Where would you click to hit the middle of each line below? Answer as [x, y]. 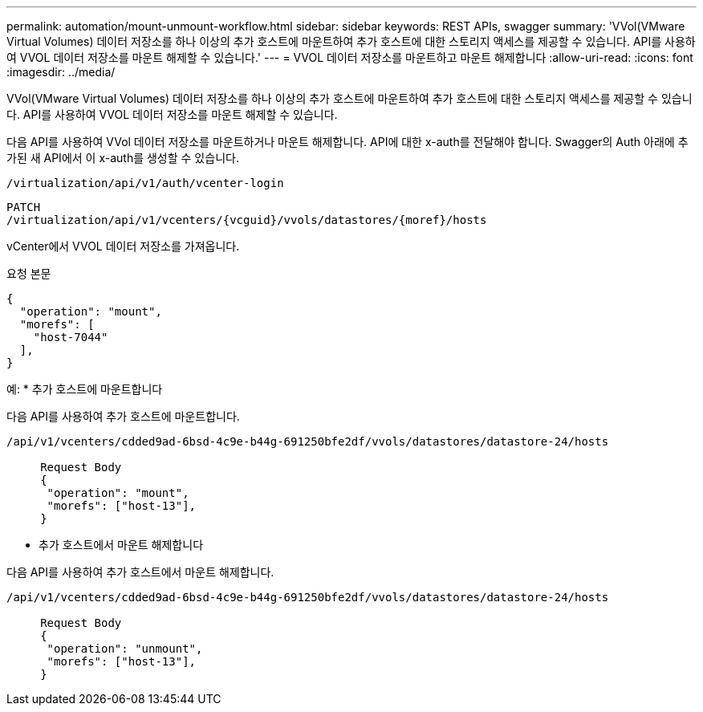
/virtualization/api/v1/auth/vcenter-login [145, 183]
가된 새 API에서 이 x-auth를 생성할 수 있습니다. [123, 158]
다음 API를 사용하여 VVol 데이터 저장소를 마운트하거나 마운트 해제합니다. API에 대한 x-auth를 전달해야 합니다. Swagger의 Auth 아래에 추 [347, 142]
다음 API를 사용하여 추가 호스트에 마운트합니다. [123, 416]
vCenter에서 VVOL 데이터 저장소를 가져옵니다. [123, 246]
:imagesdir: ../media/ [61, 72]
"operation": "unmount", [125, 649]
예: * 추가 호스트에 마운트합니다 [85, 389]
